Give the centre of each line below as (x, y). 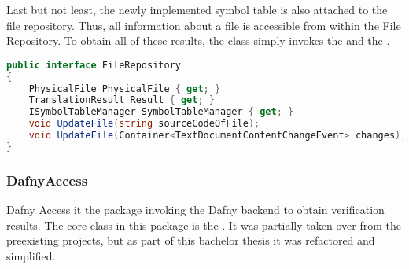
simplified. (31, 255)
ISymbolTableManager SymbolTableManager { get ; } (161, 112)
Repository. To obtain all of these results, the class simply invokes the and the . (198, 41)
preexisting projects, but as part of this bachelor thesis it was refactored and (191, 240)
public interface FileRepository (94, 65)
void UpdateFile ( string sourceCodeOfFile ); (144, 124)
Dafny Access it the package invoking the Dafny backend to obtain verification (195, 209)
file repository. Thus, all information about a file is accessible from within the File (204, 25)
